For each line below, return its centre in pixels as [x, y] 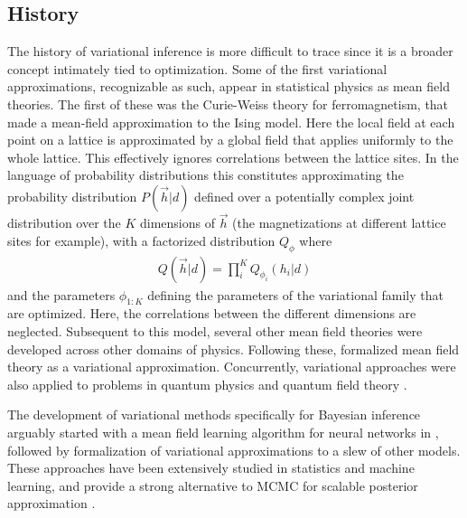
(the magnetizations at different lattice [339, 223]
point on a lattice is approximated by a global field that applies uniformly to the [230, 140]
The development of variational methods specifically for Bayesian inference [214, 414]
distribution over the [64, 223]
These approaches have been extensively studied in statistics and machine [211, 468]
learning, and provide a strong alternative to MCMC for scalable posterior [213, 485]
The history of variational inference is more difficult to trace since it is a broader [230, 51]
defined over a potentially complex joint [304, 196]
